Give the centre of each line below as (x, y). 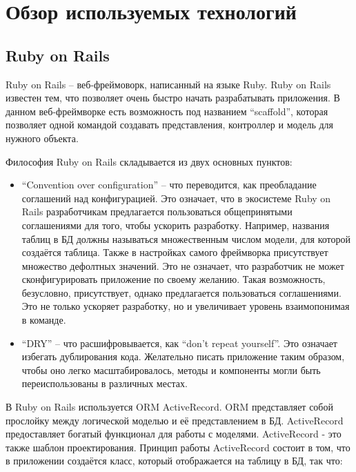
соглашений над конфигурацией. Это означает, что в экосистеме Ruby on (176, 198)
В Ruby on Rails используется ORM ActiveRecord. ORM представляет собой (169, 407)
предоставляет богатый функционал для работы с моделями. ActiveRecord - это (174, 434)
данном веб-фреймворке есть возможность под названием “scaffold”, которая (167, 111)
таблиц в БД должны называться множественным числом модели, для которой (186, 238)
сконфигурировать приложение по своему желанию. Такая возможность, (174, 279)
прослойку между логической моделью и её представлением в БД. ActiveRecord (175, 420)
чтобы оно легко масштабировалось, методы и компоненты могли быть (171, 370)
